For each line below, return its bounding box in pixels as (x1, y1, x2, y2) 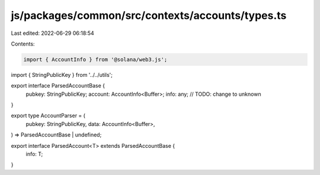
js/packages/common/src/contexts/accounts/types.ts (11, 9, 287, 22)
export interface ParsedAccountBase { (11, 82, 105, 89)
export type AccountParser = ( (11, 112, 86, 119)
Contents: (11, 40, 35, 47)
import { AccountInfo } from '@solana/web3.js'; (23, 56, 168, 63)
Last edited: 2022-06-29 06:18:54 (11, 30, 94, 37)
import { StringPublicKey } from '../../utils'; (11, 71, 113, 78)
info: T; (25, 151, 43, 158)
